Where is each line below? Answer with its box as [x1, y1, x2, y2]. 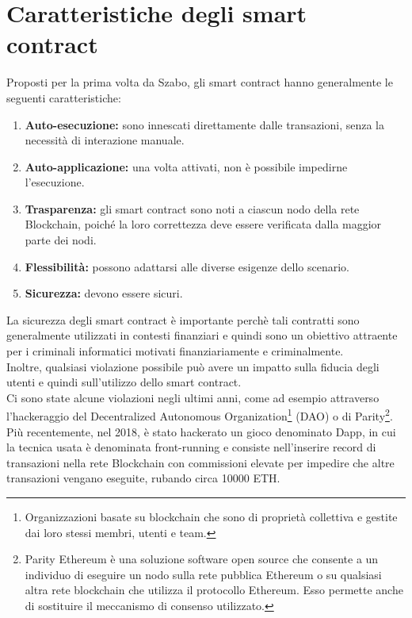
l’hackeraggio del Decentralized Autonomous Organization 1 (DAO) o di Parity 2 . [6, 405, 393, 424]
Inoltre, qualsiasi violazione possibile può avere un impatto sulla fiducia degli [6, 358, 380, 374]
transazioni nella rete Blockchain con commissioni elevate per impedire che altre [6, 454, 395, 470]
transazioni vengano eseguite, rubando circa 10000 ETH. [6, 470, 280, 486]
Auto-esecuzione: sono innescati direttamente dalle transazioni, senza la [25, 116, 385, 132]
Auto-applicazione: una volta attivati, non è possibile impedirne [25, 158, 348, 175]
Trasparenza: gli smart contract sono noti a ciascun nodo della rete [25, 200, 360, 217]
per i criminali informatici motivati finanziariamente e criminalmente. [6, 343, 344, 359]
